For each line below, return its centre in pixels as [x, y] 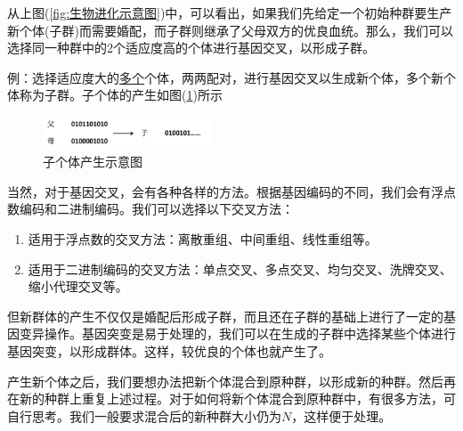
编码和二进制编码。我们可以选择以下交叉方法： [156, 209]
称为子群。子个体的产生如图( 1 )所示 [121, 95]
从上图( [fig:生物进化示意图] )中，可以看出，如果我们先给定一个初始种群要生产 [230, 12]
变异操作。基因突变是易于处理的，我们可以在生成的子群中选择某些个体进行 [237, 333]
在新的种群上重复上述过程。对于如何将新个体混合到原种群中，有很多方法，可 [231, 398]
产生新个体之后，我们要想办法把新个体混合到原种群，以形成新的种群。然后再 [231, 381]
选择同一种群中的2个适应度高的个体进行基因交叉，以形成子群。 [191, 48]
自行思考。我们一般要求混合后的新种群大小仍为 [144, 415]
